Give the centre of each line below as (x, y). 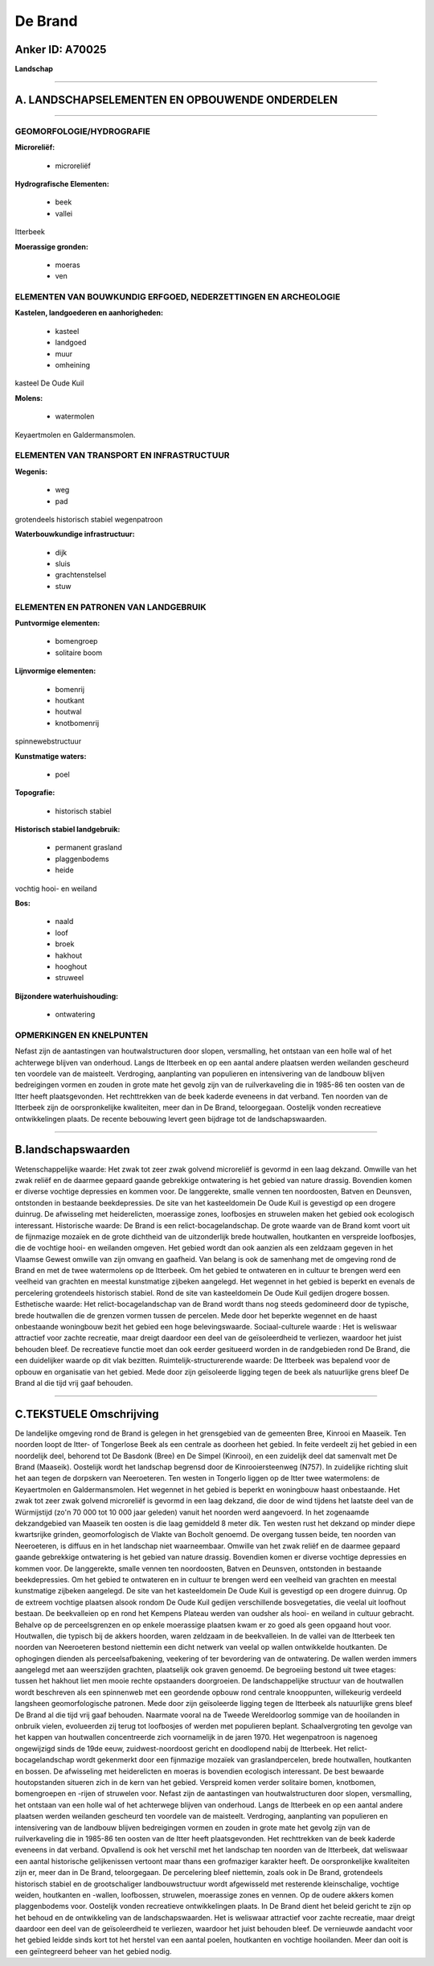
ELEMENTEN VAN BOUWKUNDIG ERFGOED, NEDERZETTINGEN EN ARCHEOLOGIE (178, 297)
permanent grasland (88, 847)
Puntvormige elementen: (57, 623)
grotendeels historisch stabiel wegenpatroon (89, 519)
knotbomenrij (77, 723)
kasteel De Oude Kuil (49, 383)
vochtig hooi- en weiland (56, 888)
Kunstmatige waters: (51, 756)
